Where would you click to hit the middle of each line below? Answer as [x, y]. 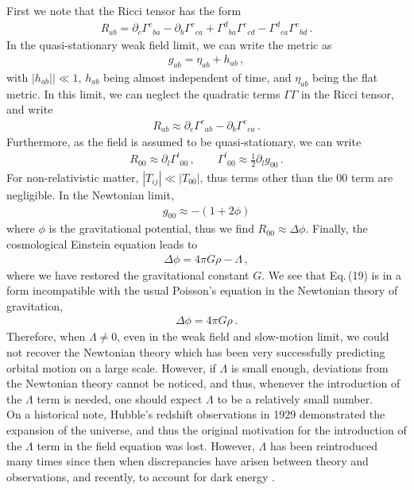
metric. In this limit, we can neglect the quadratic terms [143, 93]
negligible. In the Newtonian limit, [90, 194]
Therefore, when [46, 336]
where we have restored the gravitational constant [128, 274]
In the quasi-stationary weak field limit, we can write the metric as [169, 44]
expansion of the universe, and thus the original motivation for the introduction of [207, 429]
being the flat [345, 77]
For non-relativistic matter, [73, 177]
